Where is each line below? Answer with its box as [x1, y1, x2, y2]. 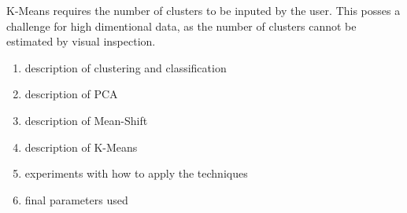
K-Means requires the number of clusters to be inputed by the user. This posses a [6, 2, 401, 18]
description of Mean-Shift [24, 112, 148, 128]
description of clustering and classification [24, 59, 227, 75]
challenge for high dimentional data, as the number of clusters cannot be [6, 17, 357, 34]
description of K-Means [24, 138, 138, 155]
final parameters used [24, 191, 128, 207]
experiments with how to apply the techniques [24, 165, 248, 182]
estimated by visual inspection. [6, 33, 156, 50]
